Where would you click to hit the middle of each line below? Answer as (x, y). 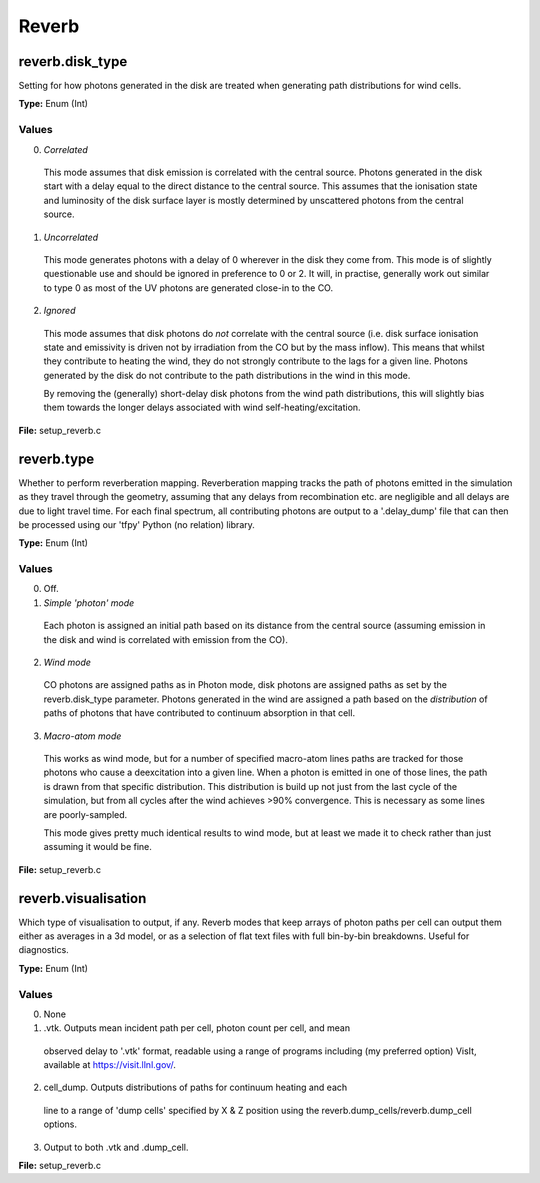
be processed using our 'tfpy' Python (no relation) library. (136, 524)
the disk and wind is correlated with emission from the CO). (166, 639)
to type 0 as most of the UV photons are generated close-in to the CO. (188, 287)
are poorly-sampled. (85, 814)
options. (60, 1124)
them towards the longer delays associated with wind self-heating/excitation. (202, 407)
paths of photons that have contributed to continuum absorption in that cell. (199, 713)
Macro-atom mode (82, 736)
